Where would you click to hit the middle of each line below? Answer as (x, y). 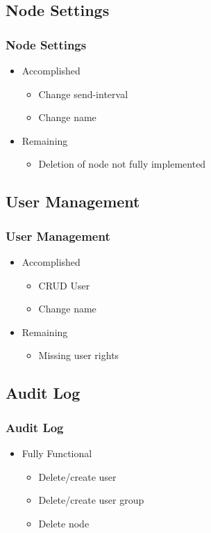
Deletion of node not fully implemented (122, 164)
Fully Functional (57, 453)
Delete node (64, 523)
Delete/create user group (91, 500)
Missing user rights (79, 355)
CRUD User (64, 285)
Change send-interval (83, 94)
